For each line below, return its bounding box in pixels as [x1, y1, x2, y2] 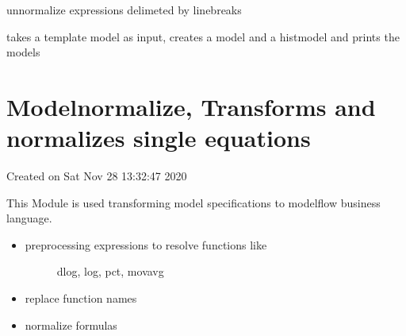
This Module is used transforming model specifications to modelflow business [6, 194, 381, 210]
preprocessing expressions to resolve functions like [25, 236, 267, 253]
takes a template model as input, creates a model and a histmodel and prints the [6, 28, 400, 44]
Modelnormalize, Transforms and [6, 90, 376, 122]
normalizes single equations [6, 122, 311, 154]
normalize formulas [25, 316, 117, 333]
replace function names [25, 290, 137, 307]
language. [6, 210, 52, 226]
